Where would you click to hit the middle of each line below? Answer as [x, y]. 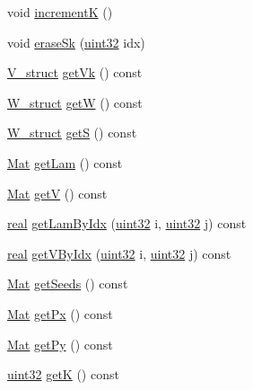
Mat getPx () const [60, 313]
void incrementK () [60, 12]
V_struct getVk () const [75, 72]
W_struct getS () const [72, 133]
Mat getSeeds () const [68, 284]
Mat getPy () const [60, 344]
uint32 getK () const [63, 374]
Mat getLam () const [65, 162]
